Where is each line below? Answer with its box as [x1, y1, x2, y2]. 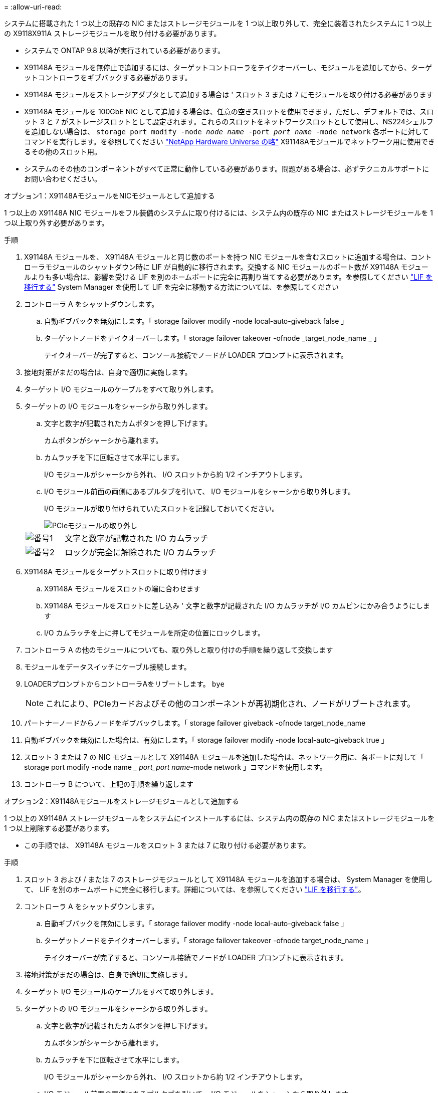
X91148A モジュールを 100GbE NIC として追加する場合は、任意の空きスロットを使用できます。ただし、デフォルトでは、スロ [24, 107, 434, 116]
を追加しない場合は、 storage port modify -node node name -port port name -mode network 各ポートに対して [24, 127, 429, 136]
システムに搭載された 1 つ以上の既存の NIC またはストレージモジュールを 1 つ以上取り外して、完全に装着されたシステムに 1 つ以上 [4, 19, 432, 28]
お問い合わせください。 [24, 174, 101, 183]
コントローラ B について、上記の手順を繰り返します [24, 780, 193, 788]
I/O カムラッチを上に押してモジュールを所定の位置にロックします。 [44, 628, 265, 637]
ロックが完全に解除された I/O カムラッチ [65, 547, 216, 557]
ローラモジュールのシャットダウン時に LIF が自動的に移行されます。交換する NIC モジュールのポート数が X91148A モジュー [24, 263, 428, 271]
